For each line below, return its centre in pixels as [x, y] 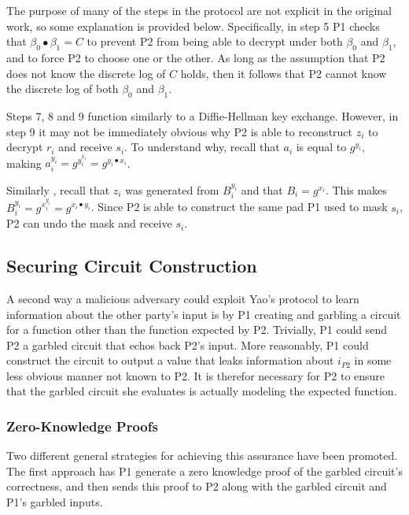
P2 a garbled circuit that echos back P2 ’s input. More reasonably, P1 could [188, 345]
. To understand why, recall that [202, 147]
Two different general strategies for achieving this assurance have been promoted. [202, 456]
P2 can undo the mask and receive [89, 223]
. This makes [356, 189]
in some [373, 360]
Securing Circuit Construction [132, 266]
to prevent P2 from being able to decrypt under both [215, 41]
